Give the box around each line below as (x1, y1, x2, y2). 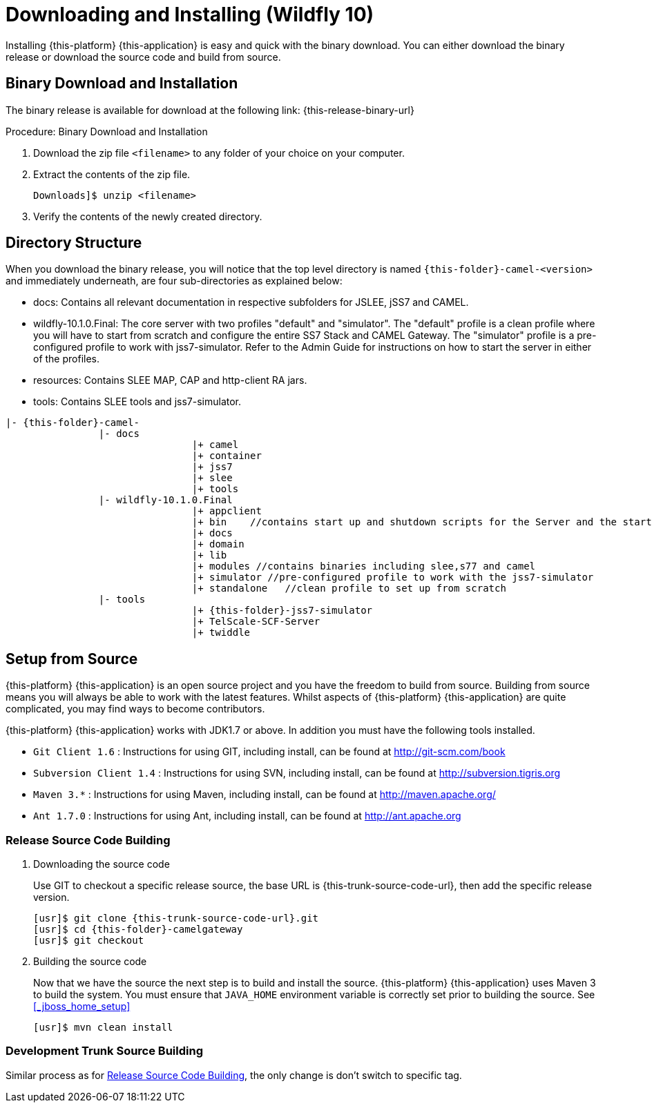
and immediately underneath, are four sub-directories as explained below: (6, 275, 343, 287)
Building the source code (33, 955, 147, 968)
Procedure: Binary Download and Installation (6, 125, 208, 137)
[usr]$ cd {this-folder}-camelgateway (33, 924, 243, 935)
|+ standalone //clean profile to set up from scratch (191, 583, 506, 594)
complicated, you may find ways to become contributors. (6, 703, 265, 715)
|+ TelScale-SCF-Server (191, 616, 320, 628)
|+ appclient (191, 505, 262, 517)
